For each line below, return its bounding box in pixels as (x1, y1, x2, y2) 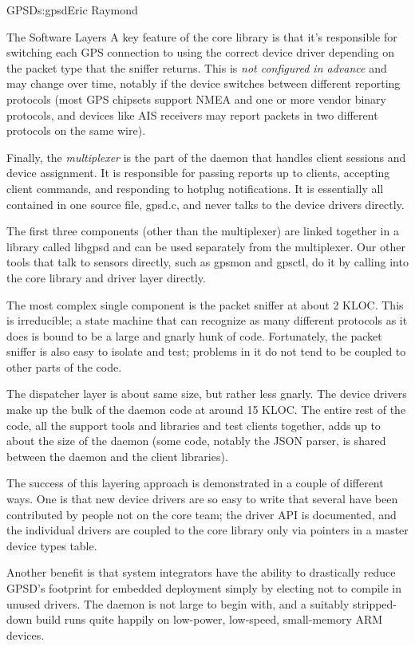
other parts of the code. (6, 358, 122, 375)
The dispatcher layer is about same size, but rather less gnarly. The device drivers (6, 385, 407, 402)
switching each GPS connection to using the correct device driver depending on (6, 44, 394, 61)
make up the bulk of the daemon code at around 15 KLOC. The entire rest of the (6, 401, 406, 418)
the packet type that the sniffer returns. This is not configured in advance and (6, 59, 387, 76)
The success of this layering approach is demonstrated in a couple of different (6, 475, 384, 491)
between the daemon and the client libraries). (6, 447, 228, 464)
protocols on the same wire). (6, 122, 146, 139)
